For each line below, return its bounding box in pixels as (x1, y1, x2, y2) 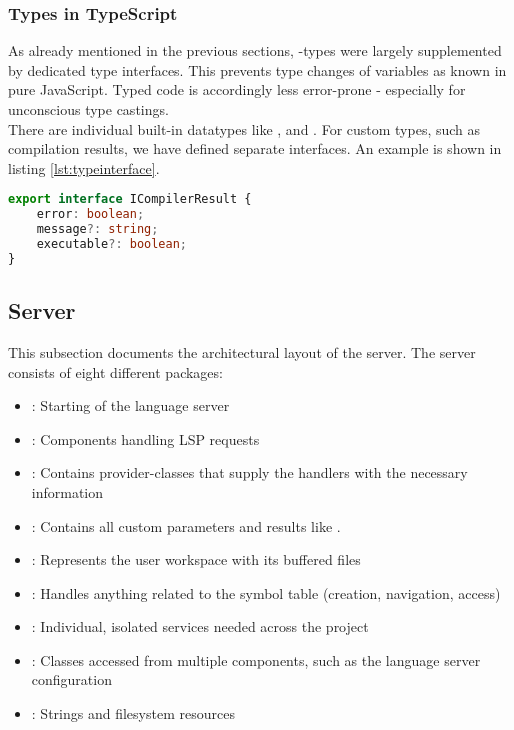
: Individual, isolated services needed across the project (31, 616, 369, 637)
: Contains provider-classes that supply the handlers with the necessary (31, 462, 468, 483)
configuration (31, 669, 112, 690)
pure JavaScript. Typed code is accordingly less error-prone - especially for (8, 79, 466, 100)
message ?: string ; (36, 222, 159, 237)
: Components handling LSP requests (31, 428, 260, 449)
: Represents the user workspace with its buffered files (31, 549, 361, 570)
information (31, 481, 104, 502)
